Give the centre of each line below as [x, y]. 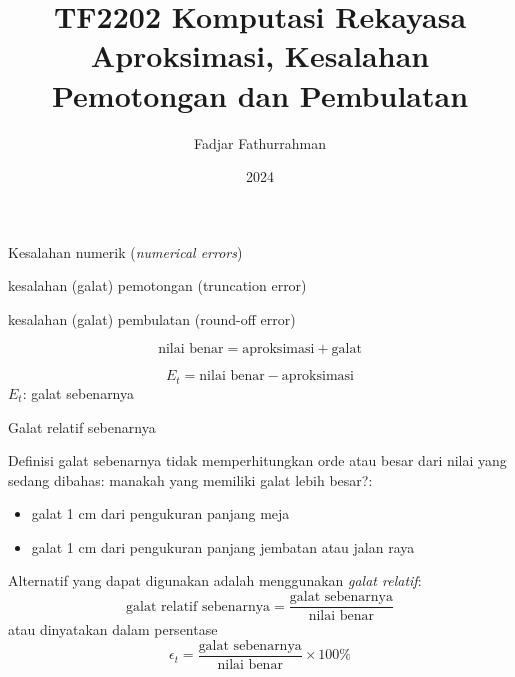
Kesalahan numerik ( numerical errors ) [125, 251]
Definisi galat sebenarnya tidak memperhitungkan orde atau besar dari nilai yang [257, 460]
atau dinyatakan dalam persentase [113, 629]
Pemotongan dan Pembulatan [260, 94]
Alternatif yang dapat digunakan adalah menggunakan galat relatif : [215, 580]
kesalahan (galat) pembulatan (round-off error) [152, 318]
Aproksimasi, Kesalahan [260, 55]
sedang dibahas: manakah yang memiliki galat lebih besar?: [190, 479]
